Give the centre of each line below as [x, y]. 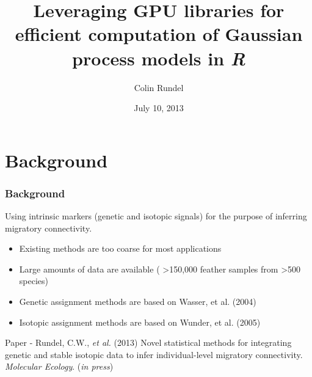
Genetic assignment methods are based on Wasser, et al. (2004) [138, 302]
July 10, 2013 [159, 108]
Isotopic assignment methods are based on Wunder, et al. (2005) [140, 322]
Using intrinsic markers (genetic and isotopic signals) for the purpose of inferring [156, 216]
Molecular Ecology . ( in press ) [59, 366]
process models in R [159, 58]
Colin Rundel [159, 87]
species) [34, 281]
